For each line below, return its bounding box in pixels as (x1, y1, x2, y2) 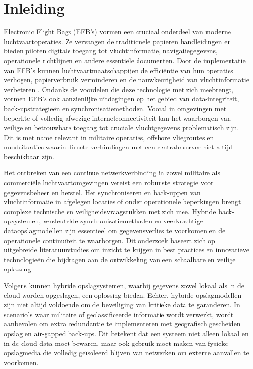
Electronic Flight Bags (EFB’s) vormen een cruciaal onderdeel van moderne (4, 26, 231, 37)
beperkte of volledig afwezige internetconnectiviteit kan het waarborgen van (4, 113, 231, 123)
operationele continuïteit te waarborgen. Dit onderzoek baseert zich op (4, 235, 215, 245)
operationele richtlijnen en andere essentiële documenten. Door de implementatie (4, 55, 246, 65)
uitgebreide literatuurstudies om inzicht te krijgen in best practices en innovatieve (4, 245, 250, 255)
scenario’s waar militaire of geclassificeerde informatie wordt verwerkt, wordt (4, 309, 234, 319)
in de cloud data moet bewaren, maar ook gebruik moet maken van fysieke (4, 338, 228, 348)
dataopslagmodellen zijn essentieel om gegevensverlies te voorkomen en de (4, 225, 226, 235)
